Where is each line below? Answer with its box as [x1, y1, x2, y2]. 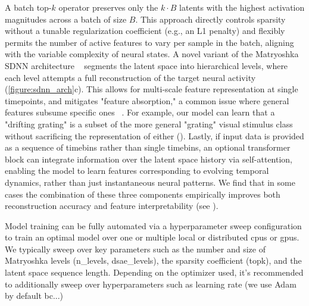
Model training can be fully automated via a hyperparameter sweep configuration [5, 219, 302, 232]
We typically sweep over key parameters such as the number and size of [5, 242, 266, 255]
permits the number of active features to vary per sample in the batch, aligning [5, 36, 294, 48]
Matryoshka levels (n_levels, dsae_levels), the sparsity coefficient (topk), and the [5, 254, 302, 267]
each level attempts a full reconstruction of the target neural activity [5, 71, 256, 83]
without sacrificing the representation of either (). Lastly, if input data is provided [5, 129, 304, 142]
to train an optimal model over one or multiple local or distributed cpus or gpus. [5, 231, 299, 243]
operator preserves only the [58, 1, 158, 13]
